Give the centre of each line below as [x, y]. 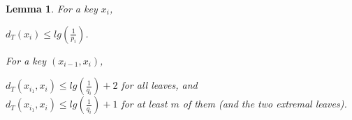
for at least [144, 104]
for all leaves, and [159, 85]
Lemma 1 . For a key [52, 8]
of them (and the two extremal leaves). [265, 104]
